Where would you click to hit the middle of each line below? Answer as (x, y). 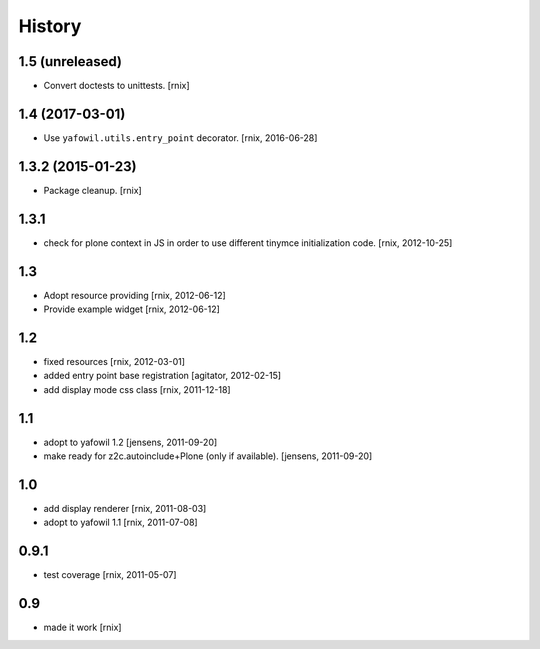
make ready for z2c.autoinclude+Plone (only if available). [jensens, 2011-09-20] (208, 456)
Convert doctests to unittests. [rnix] (116, 86)
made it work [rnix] (82, 627)
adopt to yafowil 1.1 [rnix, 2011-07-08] (121, 522)
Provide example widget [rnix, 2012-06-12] (131, 309)
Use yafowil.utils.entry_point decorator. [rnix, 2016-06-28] (180, 137)
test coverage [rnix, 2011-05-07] (110, 575)
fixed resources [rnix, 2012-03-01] (114, 361)
